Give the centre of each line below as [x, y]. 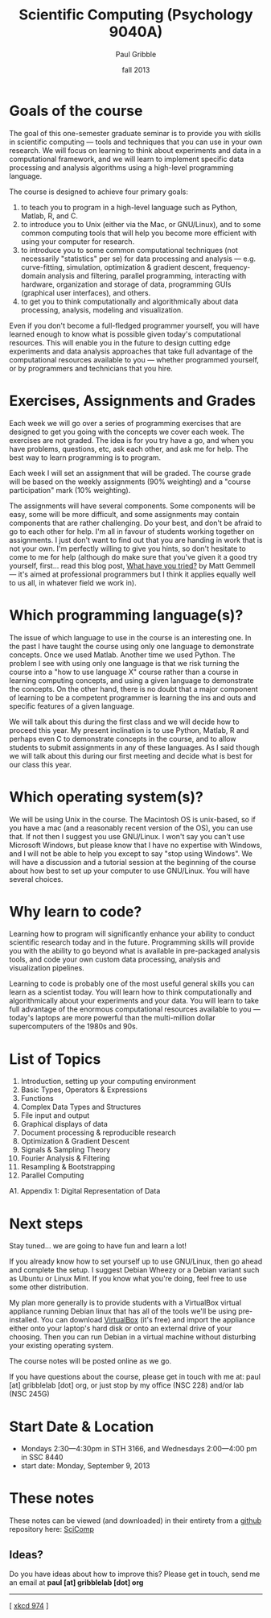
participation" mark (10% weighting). [70, 490]
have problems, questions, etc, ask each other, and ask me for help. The [129, 449]
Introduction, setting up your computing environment [108, 1082]
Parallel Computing [52, 1175]
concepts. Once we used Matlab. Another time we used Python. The [122, 655]
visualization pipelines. [47, 968]
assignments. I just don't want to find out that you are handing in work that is [136, 540]
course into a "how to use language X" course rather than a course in [124, 672]
